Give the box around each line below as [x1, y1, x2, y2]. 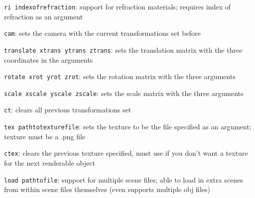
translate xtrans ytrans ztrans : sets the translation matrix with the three [4, 44, 243, 55]
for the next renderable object [4, 158, 95, 168]
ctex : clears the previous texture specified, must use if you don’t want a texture [4, 148, 248, 158]
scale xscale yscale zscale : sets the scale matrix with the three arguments [4, 88, 244, 98]
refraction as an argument [4, 11, 83, 21]
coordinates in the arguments [4, 54, 93, 65]
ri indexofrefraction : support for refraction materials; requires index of [4, 1, 231, 11]
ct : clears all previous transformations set [4, 104, 131, 115]
